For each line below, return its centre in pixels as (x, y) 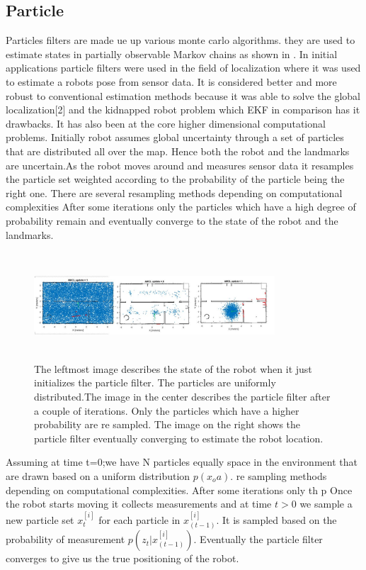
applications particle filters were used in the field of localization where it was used (183, 68)
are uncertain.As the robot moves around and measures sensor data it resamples (180, 165)
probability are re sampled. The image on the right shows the (167, 424)
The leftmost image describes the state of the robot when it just (173, 368)
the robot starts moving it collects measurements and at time (139, 504)
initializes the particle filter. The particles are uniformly (155, 382)
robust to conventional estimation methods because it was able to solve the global (183, 95)
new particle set (40, 519)
